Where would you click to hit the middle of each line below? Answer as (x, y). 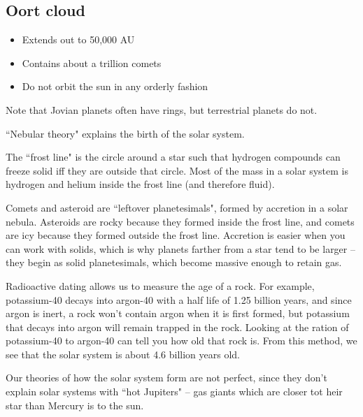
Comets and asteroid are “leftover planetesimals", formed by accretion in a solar (177, 207)
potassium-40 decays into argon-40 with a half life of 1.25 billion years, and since (179, 299)
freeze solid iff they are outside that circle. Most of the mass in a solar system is (177, 170)
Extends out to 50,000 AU (78, 39)
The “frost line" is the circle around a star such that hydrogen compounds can (173, 157)
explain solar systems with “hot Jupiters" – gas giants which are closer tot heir (174, 392)
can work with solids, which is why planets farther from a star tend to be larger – (180, 248)
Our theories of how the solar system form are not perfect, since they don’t (166, 378)
